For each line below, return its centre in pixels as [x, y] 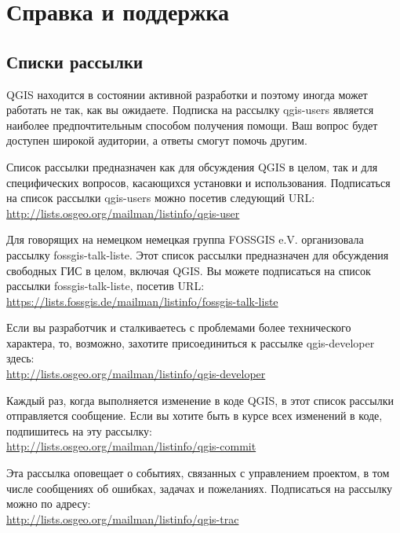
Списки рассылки [75, 61]
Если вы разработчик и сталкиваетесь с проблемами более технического [179, 327]
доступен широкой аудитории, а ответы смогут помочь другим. [157, 140]
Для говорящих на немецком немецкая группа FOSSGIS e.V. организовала [185, 239]
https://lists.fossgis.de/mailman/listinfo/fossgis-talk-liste [142, 301]
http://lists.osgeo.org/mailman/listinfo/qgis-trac [123, 518]
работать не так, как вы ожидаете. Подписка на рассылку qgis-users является [190, 110]
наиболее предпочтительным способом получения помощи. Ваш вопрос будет [192, 125]
